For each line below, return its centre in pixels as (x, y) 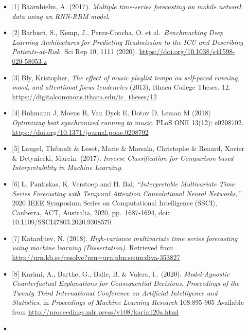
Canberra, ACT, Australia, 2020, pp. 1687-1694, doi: (91, 212)
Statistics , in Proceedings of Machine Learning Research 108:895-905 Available (128, 302)
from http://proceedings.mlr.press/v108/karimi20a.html (95, 312)
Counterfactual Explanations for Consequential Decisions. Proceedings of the (126, 283)
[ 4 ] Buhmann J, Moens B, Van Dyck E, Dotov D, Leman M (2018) (111, 113)
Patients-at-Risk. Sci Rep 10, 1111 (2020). (74, 51)
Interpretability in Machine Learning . (67, 167)
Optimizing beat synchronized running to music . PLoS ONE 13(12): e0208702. (128, 122)
